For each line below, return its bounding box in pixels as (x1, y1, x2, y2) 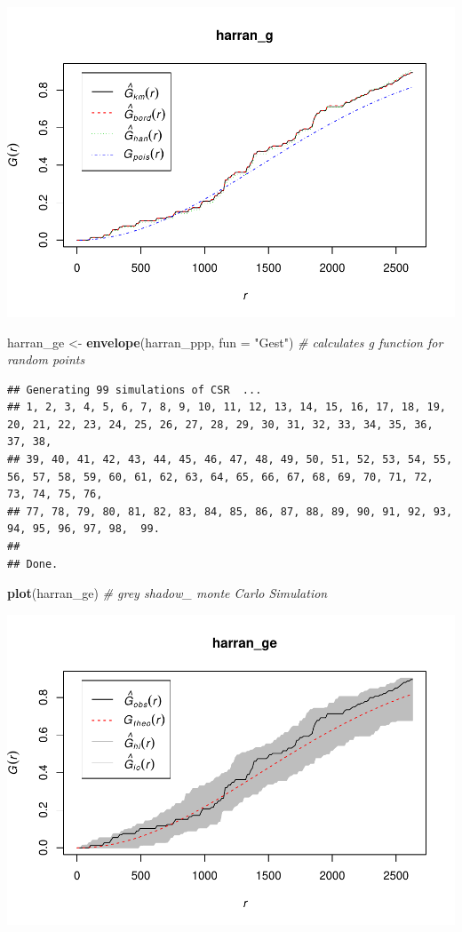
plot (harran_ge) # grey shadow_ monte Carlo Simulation (7, 584, 328, 602)
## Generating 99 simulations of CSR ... (7, 383, 262, 396)
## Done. (7, 557, 59, 570)
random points (7, 350, 85, 369)
